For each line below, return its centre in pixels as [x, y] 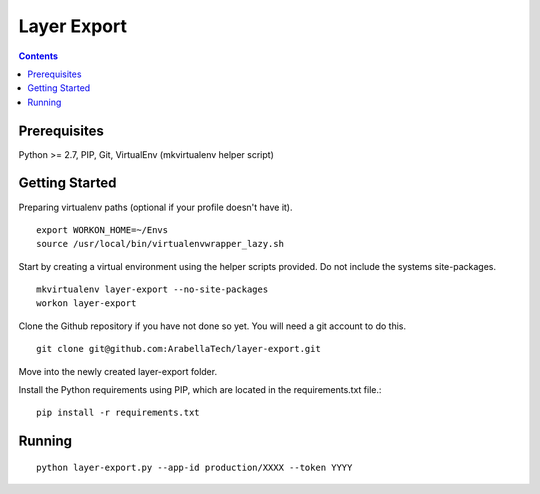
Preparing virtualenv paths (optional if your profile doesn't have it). [155, 207]
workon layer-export [86, 303]
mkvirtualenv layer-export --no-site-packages [152, 289]
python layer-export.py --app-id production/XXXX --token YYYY [194, 467]
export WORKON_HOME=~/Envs [102, 229]
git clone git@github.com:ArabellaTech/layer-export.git [179, 349]
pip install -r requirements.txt [118, 413]
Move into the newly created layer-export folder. [118, 371]
